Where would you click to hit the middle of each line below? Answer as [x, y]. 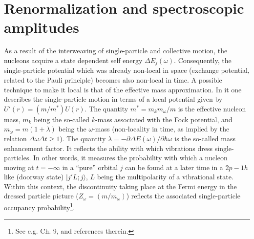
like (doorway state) [34, 177]
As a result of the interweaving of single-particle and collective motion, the [116, 51]
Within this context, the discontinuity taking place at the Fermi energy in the [120, 186]
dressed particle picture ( [41, 196]
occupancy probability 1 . [40, 206]
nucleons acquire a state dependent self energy [73, 60]
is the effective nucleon [212, 108]
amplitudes [42, 27]
